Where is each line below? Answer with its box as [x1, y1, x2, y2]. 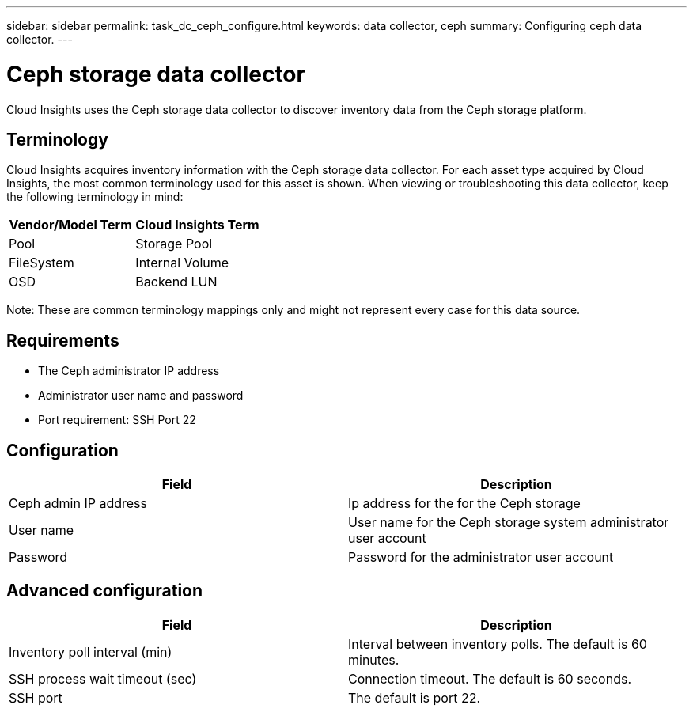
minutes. [348, 651, 400, 668]
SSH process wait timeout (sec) [9, 670, 197, 687]
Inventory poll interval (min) [9, 643, 172, 660]
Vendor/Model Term [9, 217, 132, 233]
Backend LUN [135, 274, 218, 290]
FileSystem [9, 255, 74, 271]
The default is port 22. [348, 689, 481, 706]
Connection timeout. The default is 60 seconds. [348, 670, 632, 687]
